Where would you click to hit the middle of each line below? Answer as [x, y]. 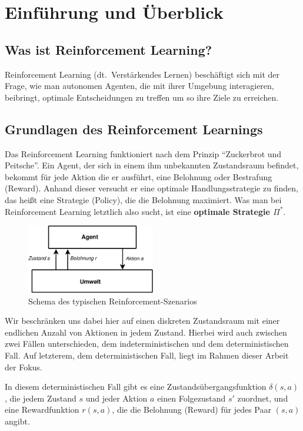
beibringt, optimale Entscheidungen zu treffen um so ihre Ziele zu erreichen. [142, 97]
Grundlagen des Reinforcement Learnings [134, 129]
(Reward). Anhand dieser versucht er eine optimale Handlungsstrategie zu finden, [151, 188]
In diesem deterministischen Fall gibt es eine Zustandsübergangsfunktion [136, 387]
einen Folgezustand [192, 398]
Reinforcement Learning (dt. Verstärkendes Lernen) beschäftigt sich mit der [142, 74]
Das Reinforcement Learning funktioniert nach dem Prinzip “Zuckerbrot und [143, 153]
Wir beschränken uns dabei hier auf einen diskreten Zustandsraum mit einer [142, 321]
